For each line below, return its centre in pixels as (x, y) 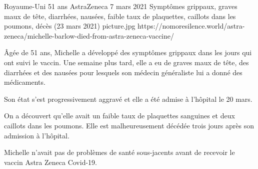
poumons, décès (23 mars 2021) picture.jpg (70, 26)
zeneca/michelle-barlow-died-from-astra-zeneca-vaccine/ (89, 35)
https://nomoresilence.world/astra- (191, 26)
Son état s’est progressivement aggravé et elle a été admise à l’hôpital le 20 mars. (128, 99)
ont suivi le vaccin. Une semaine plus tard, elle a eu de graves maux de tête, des (126, 62)
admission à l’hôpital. (37, 135)
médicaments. (25, 82)
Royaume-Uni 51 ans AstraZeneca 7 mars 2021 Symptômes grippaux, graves (121, 6)
